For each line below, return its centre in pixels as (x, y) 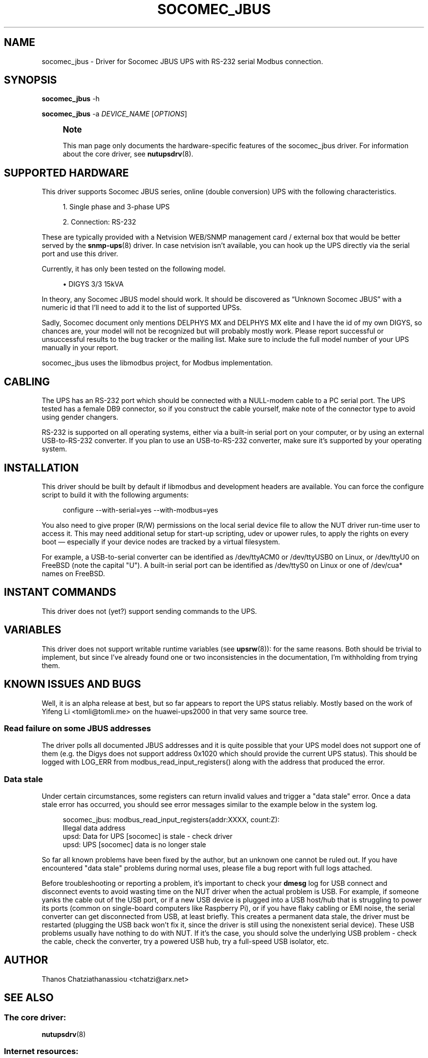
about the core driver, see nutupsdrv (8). (128, 154)
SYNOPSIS (31, 80)
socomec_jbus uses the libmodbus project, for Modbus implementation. (157, 363)
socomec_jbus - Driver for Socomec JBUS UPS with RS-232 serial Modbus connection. (182, 61)
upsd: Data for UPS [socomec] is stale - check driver (148, 836)
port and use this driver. (80, 254)
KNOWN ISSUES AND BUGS (73, 684)
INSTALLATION (41, 468)
